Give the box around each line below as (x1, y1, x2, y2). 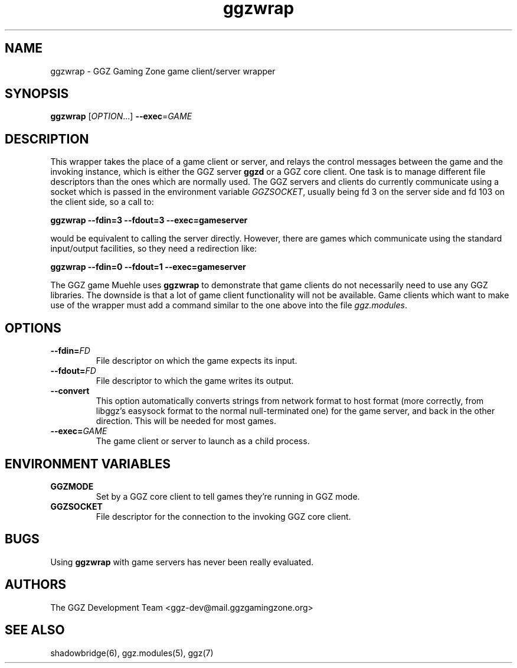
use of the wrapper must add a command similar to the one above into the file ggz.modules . (50, 300, 407, 311)
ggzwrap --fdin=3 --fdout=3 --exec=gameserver (50, 215, 248, 226)
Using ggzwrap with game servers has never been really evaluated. (50, 556, 314, 567)
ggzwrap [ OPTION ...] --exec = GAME (50, 111, 192, 122)
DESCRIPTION (5, 131, 89, 146)
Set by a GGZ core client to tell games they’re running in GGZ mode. (96, 491, 360, 501)
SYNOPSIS (5, 86, 69, 102)
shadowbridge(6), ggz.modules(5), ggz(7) (50, 647, 214, 658)
